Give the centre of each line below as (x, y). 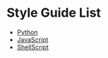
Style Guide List (54, 13)
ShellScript (32, 47)
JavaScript (32, 39)
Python (27, 32)
